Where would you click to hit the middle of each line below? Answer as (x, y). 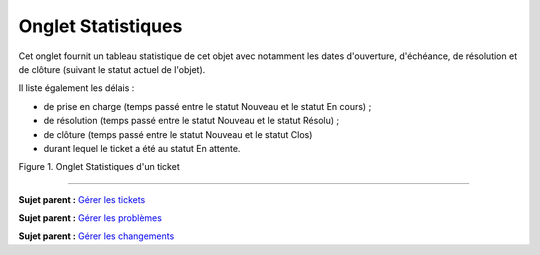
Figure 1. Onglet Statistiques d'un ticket (99, 167)
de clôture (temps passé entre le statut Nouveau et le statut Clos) (178, 134)
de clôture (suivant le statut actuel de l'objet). (112, 69)
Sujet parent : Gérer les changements (96, 236)
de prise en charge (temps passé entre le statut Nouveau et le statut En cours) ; (207, 106)
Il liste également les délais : (76, 88)
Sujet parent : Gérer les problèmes (90, 218)
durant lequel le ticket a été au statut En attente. (142, 148)
